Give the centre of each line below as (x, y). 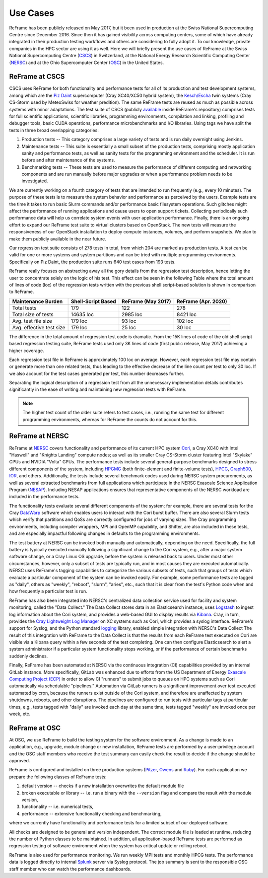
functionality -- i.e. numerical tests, (58, 806)
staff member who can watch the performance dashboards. (70, 869)
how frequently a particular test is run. (48, 591)
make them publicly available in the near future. (58, 239)
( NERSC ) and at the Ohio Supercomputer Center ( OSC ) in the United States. (87, 63)
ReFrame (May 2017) (146, 301)
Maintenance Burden (37, 301)
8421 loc (187, 314)
